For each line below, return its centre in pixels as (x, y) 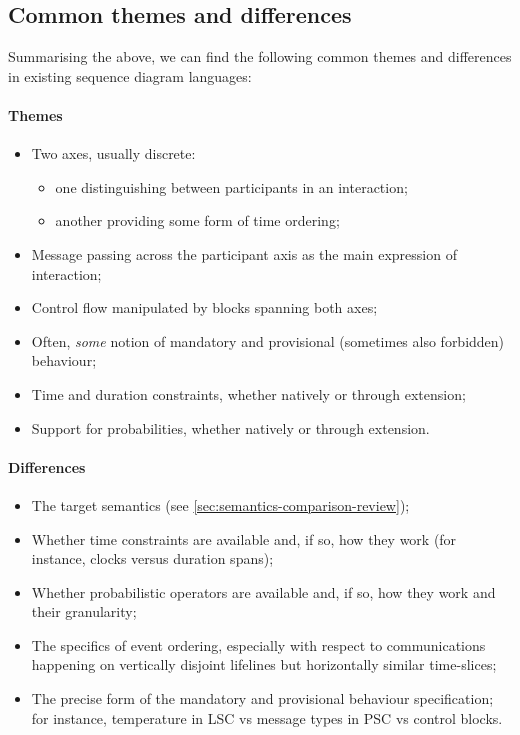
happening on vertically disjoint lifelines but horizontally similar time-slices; (264, 664)
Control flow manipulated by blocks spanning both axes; (204, 307)
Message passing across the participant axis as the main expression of (244, 253)
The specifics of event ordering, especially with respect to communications (258, 644)
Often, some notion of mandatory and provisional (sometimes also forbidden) (268, 340)
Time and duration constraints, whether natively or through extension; (248, 393)
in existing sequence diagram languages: (130, 75)
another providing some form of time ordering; (197, 220)
